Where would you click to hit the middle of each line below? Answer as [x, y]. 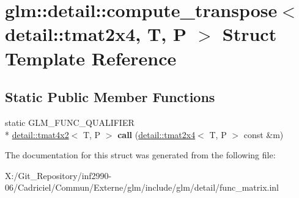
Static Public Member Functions [110, 97]
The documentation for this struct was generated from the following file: [140, 155]
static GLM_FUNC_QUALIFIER [70, 122]
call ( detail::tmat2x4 [157, 134]
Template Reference [91, 58]
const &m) [264, 134]
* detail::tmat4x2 [37, 134]
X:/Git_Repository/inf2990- [58, 175]
